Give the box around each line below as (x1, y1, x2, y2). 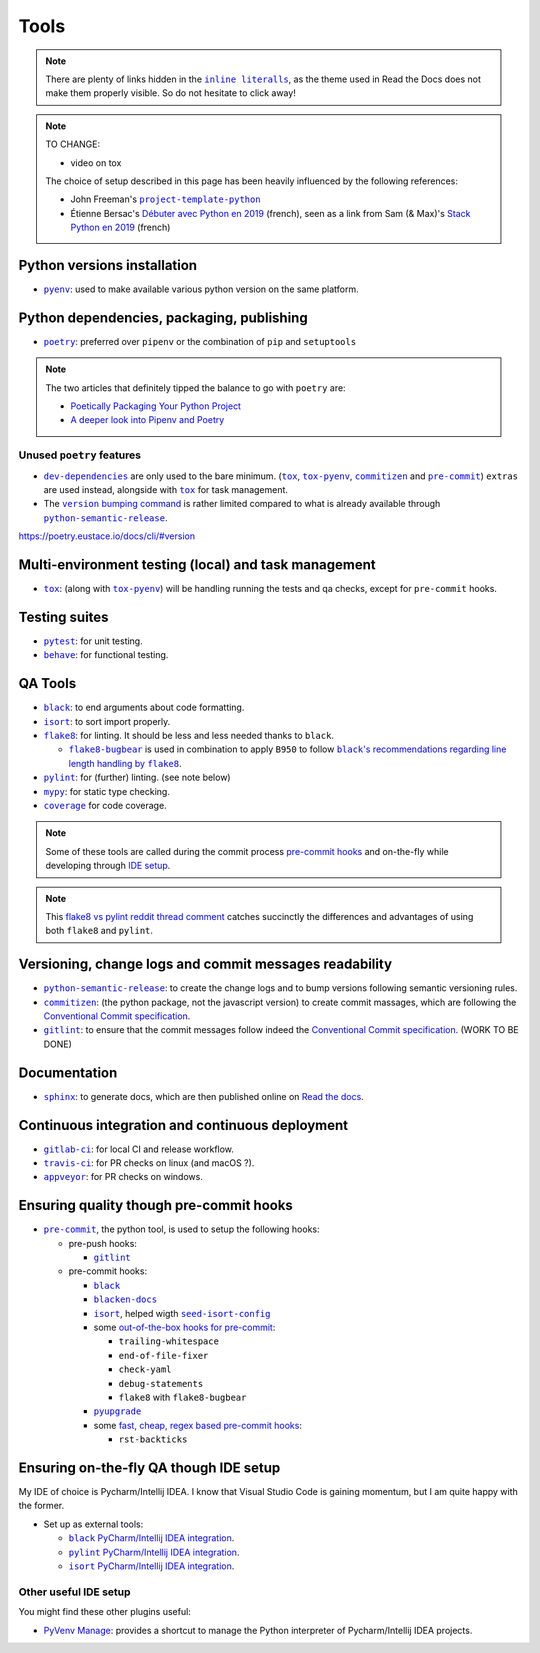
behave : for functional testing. (43, 649, 169, 661)
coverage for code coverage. (43, 799, 167, 811)
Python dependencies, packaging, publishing (18, 309, 309, 326)
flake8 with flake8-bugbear (118, 1391, 247, 1403)
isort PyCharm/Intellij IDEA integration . (68, 1560, 235, 1572)
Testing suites (18, 608, 109, 625)
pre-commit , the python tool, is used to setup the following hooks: (43, 1223, 320, 1235)
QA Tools (18, 675, 77, 692)
